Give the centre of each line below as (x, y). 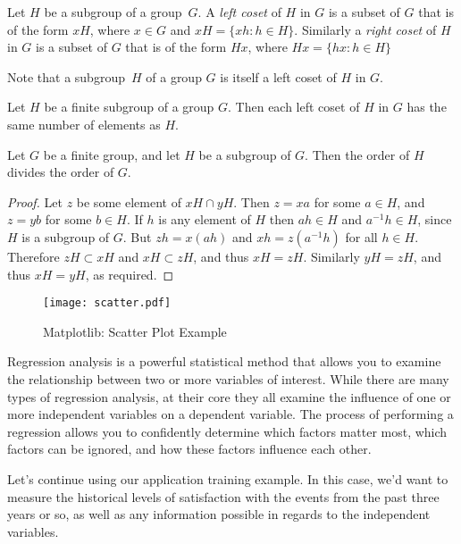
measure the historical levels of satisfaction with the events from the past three (223, 496)
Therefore (34, 256)
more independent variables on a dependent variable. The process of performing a (230, 414)
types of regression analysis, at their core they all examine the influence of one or (229, 396)
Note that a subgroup (66, 76)
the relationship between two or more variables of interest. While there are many (228, 378)
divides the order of (61, 172)
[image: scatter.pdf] (107, 303)
